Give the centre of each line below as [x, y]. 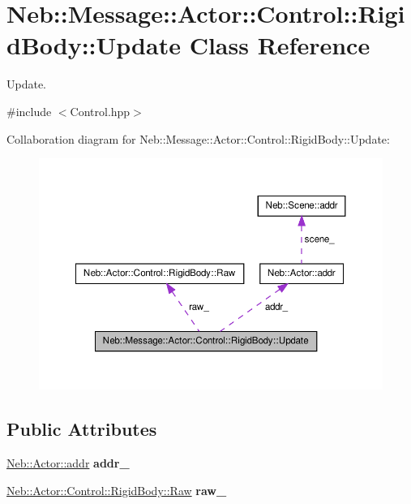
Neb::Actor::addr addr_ [68, 462]
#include [29, 111]
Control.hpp [100, 111]
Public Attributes [82, 429]
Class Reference [280, 45]
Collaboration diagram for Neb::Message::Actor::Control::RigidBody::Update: [198, 138]
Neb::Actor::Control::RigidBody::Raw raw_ [117, 490]
